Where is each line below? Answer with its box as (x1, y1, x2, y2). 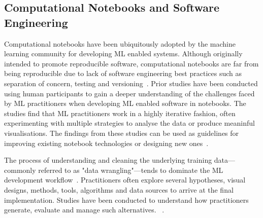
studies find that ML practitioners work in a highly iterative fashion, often (4, 107, 236, 118)
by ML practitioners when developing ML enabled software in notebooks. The (4, 98, 246, 108)
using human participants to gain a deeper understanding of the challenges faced (4, 88, 255, 98)
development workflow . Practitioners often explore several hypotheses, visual (4, 174, 246, 185)
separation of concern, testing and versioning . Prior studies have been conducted (4, 78, 258, 88)
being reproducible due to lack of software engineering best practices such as (4, 68, 242, 79)
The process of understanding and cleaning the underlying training (4, 155, 212, 165)
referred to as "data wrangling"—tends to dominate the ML (38, 164, 223, 175)
